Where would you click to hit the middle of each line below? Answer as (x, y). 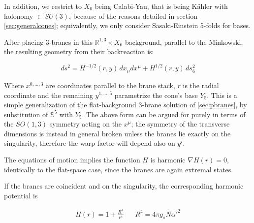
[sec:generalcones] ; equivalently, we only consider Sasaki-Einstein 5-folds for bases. (127, 25)
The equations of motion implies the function (72, 160)
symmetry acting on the (86, 124)
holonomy (19, 16)
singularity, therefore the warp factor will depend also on (90, 143)
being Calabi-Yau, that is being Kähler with (161, 6)
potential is (21, 195)
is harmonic (168, 160)
